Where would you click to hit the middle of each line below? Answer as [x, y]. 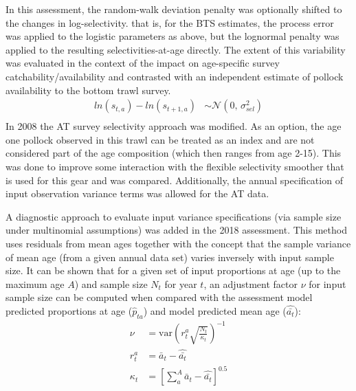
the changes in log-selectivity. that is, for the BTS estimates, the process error [170, 22]
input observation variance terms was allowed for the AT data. [137, 193]
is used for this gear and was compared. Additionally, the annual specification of [174, 180]
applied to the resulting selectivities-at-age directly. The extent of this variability [176, 49]
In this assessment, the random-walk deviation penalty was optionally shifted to [174, 9]
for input [327, 283]
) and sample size [111, 283]
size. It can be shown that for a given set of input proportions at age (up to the [173, 270]
